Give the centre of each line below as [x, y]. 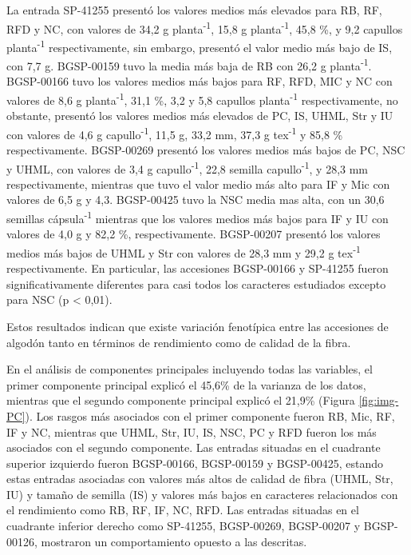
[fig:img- [379, 400]
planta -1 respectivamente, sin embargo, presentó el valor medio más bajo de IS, [200, 46]
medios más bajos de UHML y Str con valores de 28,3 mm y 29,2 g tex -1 [184, 251]
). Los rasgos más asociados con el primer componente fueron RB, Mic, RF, [210, 415]
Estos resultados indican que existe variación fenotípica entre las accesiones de [198, 326]
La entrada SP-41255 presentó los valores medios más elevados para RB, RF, [194, 10]
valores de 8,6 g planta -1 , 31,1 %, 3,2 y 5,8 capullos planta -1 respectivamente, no [202, 98]
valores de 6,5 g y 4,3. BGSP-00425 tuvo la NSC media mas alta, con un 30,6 [196, 200]
